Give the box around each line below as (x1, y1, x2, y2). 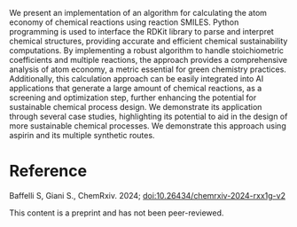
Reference (9, 161, 87, 181)
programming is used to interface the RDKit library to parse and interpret (9, 27, 275, 36)
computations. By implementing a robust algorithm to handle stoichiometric (9, 45, 285, 56)
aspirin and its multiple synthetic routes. (9, 130, 155, 140)
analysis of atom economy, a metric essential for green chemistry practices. (9, 64, 286, 74)
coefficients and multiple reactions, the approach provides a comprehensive (9, 55, 288, 65)
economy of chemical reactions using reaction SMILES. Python (9, 17, 239, 27)
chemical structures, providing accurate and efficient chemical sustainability (9, 35, 288, 46)
